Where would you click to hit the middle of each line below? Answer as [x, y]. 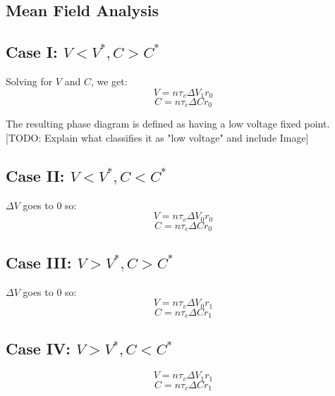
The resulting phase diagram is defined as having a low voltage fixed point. [168, 124]
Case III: [39, 262]
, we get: [109, 81]
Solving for [29, 81]
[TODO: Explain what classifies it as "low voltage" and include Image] [157, 138]
